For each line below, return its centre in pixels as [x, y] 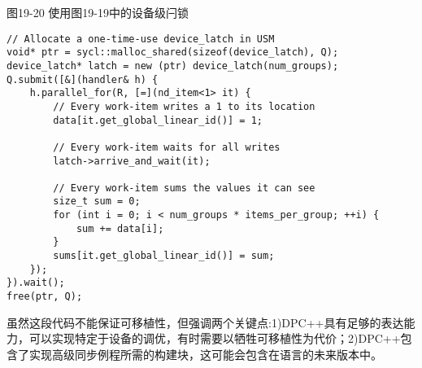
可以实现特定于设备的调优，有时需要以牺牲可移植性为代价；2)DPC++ [215, 338]
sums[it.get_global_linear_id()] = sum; [164, 256]
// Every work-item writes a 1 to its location [184, 106]
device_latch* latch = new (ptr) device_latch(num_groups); [173, 66]
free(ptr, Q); [45, 297]
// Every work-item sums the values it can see [184, 188]
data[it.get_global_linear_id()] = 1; [158, 120]
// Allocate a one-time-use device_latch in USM [141, 39]
